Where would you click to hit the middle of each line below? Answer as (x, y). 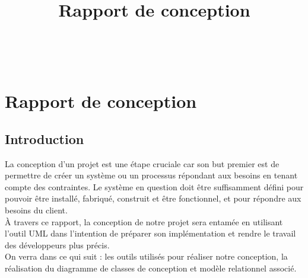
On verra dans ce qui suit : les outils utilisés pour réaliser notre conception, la (146, 256)
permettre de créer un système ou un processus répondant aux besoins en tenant (151, 175)
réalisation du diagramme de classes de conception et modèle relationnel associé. (151, 268)
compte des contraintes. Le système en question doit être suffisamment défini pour (154, 186)
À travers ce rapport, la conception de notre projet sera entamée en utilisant (144, 221)
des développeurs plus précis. (57, 245)
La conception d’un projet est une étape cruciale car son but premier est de (142, 163)
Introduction (45, 138)
